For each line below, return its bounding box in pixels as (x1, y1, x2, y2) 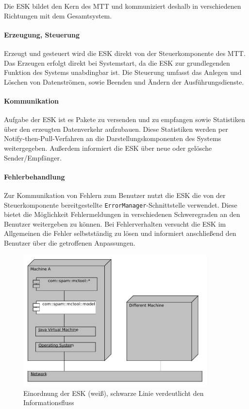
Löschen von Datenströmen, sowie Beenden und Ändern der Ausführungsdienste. (4, 76, 244, 87)
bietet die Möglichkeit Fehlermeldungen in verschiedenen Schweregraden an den (4, 209, 240, 219)
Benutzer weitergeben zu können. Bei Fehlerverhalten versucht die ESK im (4, 218, 226, 229)
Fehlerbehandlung (4, 171, 65, 181)
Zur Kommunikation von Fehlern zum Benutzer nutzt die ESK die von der (4, 190, 226, 200)
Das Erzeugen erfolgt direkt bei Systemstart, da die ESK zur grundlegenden (4, 57, 230, 68)
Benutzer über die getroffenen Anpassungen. (4, 237, 135, 248)
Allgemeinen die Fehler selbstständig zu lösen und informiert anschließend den (4, 228, 236, 238)
